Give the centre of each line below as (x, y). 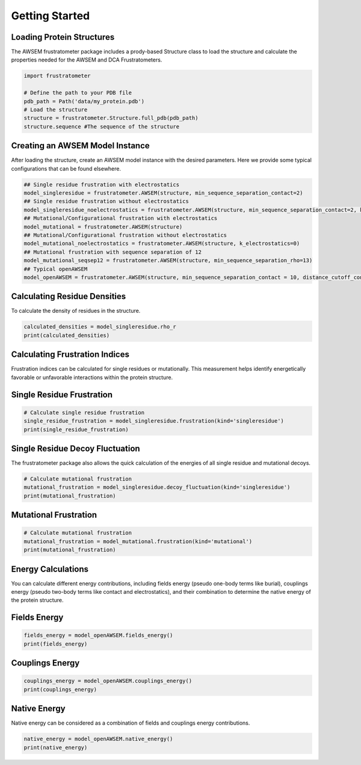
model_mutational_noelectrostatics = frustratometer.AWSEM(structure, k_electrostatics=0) (162, 244)
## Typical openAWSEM (56, 269)
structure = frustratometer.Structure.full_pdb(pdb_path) (111, 118)
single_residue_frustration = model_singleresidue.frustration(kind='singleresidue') (154, 421)
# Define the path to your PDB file (78, 93)
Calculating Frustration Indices (70, 355)
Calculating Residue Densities (69, 296)
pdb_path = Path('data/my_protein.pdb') (84, 101)
